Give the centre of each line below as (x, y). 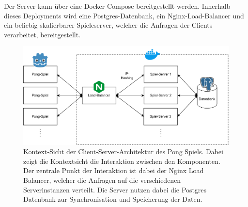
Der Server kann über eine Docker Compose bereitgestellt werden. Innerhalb (117, 6)
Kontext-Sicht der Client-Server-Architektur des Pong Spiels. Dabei (123, 151)
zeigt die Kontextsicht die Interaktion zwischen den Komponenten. (122, 161)
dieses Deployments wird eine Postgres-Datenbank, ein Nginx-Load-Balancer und (124, 15)
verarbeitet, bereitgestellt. (42, 34)
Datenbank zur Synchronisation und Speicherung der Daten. (113, 199)
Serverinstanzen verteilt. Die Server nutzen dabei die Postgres (115, 189)
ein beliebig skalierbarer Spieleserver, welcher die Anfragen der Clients (108, 25)
